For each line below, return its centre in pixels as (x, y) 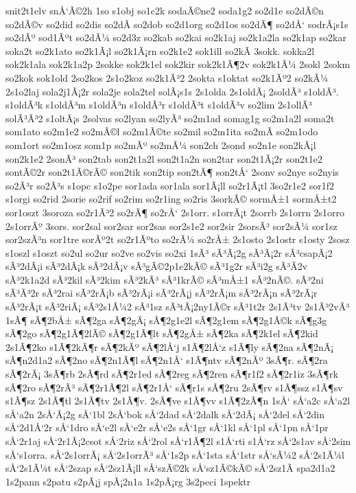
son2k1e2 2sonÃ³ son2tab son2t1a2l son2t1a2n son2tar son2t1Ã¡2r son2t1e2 (164, 158)
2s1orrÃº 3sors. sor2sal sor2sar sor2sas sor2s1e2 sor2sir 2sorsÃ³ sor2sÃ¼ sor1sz (171, 226)
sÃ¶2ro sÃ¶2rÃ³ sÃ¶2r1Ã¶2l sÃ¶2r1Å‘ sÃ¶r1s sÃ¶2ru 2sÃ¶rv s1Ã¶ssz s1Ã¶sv (174, 387)
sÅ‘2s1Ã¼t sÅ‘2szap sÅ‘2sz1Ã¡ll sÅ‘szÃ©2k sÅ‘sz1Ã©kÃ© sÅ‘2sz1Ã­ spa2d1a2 (170, 468)
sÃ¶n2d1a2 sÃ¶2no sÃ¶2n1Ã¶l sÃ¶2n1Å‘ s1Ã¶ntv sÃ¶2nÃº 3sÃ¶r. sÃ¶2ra (167, 360)
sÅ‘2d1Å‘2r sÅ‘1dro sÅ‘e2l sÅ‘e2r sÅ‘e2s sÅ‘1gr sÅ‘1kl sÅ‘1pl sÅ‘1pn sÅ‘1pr (167, 427)
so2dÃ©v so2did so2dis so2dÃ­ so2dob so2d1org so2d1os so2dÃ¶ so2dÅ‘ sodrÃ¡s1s (177, 24)
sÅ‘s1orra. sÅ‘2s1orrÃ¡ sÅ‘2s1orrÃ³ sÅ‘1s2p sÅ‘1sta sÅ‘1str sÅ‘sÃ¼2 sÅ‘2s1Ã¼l (175, 454)
